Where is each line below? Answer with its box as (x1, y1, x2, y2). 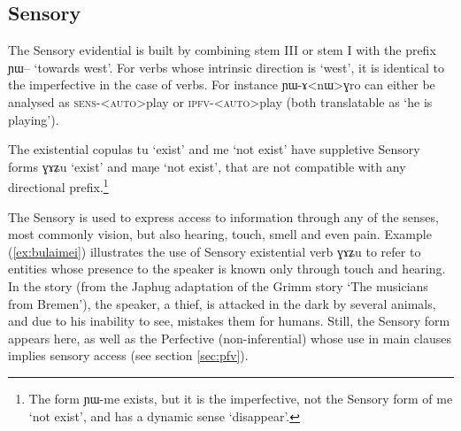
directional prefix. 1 (8, 175, 109, 196)
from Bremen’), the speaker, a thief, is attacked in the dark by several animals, (8, 294, 436, 312)
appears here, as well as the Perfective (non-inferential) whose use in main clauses (8, 328, 451, 347)
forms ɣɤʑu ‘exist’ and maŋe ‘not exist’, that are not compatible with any (8, 157, 406, 175)
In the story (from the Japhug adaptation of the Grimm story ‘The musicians (8, 276, 428, 295)
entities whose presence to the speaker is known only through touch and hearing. (8, 259, 446, 278)
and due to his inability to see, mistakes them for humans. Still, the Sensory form (8, 312, 450, 330)
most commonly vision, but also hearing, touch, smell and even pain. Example (8, 225, 432, 243)
